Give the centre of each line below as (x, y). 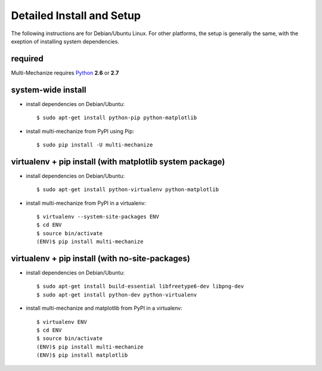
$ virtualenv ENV (62, 322)
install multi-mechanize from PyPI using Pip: (80, 131)
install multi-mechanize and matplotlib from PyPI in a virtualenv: (104, 308)
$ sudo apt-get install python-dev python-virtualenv (117, 294)
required (27, 59)
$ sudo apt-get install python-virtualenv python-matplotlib (128, 190)
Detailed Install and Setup (76, 15)
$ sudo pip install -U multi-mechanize (95, 145)
